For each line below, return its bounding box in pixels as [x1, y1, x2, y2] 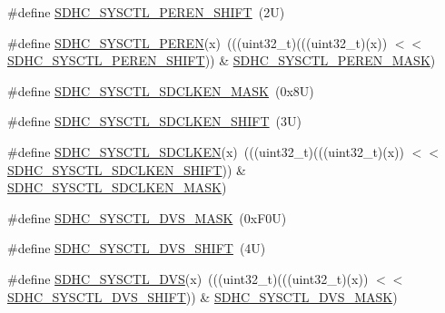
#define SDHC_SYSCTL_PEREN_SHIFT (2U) [7, 3, 285, 21]
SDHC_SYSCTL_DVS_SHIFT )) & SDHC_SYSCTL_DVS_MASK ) [7, 287, 398, 306]
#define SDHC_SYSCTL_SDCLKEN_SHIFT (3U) [7, 112, 302, 131]
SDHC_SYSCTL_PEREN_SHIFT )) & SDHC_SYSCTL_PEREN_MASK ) [7, 51, 436, 70]
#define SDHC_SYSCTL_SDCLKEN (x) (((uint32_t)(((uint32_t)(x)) [7, 142, 405, 161]
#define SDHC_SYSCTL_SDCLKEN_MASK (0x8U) [7, 81, 314, 100]
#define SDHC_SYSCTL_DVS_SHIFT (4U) [7, 239, 266, 258]
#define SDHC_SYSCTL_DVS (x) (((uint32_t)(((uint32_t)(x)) [7, 269, 369, 288]
